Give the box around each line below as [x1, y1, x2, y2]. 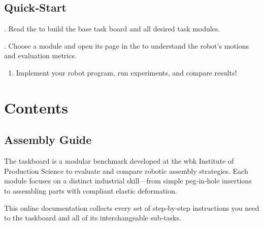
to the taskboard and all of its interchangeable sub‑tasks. [4, 212, 181, 223]
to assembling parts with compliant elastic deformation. [4, 185, 177, 196]
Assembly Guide [4, 132, 92, 147]
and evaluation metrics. [4, 50, 77, 61]
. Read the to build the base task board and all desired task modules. [4, 23, 220, 34]
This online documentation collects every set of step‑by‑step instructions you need [4, 202, 259, 213]
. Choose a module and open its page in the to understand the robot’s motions [4, 40, 249, 51]
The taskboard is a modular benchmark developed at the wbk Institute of [4, 156, 234, 166]
